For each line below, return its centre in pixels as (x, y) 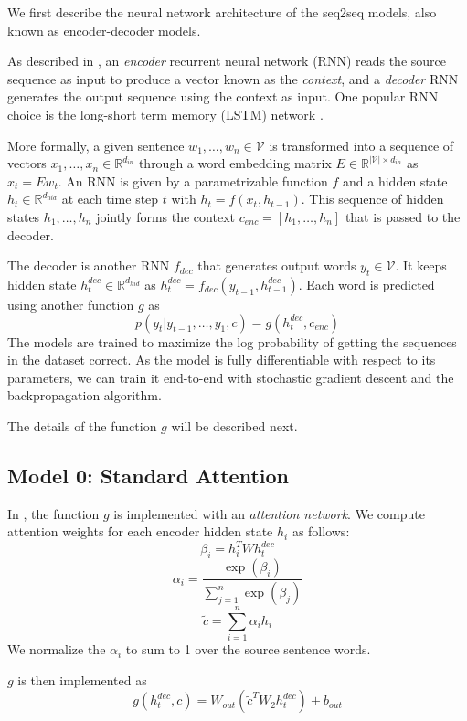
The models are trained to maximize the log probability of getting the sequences (232, 341)
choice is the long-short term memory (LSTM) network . (165, 114)
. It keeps (421, 265)
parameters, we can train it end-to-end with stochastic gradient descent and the (231, 377)
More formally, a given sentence (96, 145)
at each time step (110, 199)
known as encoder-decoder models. (104, 30)
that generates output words (277, 265)
